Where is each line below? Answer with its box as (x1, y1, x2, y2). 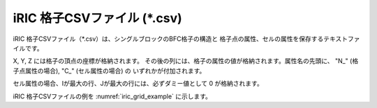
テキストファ (323, 35, 360, 43)
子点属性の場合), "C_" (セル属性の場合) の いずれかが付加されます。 (13, 66, 206, 75)
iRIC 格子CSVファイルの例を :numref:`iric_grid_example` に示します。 (13, 92, 212, 100)
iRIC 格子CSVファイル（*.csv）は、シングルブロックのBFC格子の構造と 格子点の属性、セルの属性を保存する (13, 35, 324, 43)
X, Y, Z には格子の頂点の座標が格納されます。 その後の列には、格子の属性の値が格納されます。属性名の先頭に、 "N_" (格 (13, 57, 359, 65)
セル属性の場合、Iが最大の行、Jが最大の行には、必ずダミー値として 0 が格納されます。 (13, 80, 263, 88)
